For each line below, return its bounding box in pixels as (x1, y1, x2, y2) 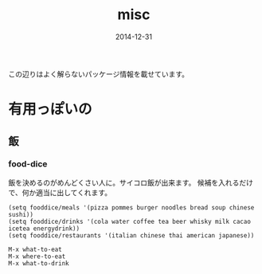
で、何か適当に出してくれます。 (8, 187, 112, 197)
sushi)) (8, 210, 34, 218)
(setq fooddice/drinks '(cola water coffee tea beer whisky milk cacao (8, 217, 251, 225)
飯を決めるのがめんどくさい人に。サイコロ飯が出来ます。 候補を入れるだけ (8, 178, 253, 187)
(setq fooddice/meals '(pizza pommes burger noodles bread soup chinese (8, 203, 255, 212)
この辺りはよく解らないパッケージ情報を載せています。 (8, 69, 190, 79)
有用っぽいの (8, 100, 93, 119)
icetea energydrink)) (8, 225, 80, 233)
